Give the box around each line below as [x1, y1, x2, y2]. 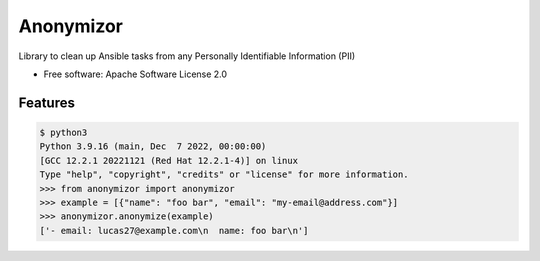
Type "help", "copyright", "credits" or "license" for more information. [39, 169, 409, 180]
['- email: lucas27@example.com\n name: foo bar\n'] [39, 225, 309, 236]
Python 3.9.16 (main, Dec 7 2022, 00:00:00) [39, 141, 267, 152]
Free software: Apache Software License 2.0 [43, 68, 228, 80]
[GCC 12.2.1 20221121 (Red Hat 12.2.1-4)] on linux [39, 155, 299, 166]
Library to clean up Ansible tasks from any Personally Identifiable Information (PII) [18, 50, 356, 62]
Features [18, 94, 75, 111]
